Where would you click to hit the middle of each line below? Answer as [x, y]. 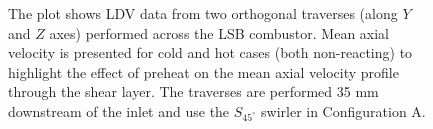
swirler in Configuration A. [343, 110]
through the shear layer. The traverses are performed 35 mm [193, 91]
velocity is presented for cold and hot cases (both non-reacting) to [210, 52]
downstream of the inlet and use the [119, 110]
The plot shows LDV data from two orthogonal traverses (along [203, 13]
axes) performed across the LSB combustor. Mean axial [219, 32]
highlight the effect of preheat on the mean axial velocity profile [203, 71]
